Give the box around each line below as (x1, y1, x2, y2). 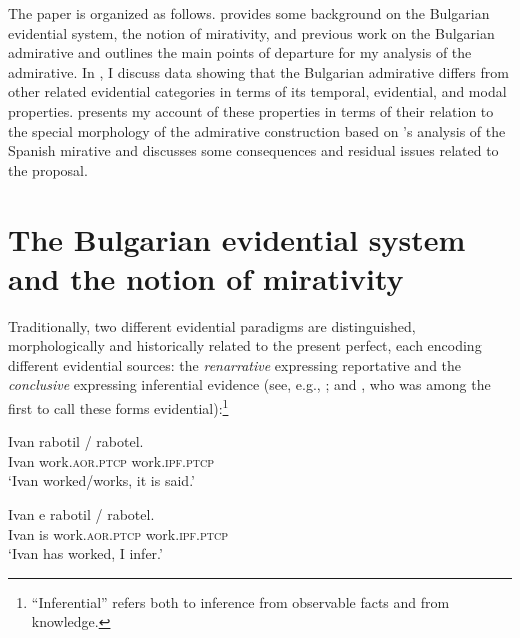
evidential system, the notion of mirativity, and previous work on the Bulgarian (8, 22, 495, 43)
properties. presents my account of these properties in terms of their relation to (8, 100, 494, 121)
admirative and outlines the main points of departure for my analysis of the (8, 42, 472, 63)
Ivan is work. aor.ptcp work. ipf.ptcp (8, 523, 229, 544)
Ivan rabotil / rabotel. (8, 431, 144, 452)
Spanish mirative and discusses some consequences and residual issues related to (8, 140, 499, 161)
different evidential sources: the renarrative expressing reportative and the (8, 354, 462, 375)
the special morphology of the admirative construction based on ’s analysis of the (8, 120, 506, 141)
